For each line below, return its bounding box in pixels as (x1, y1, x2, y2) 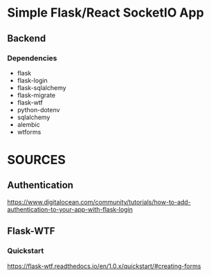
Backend (7, 33, 46, 44)
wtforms (17, 127, 42, 136)
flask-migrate (17, 91, 56, 99)
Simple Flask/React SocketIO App (7, 5, 204, 21)
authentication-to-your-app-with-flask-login (7, 205, 134, 213)
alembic (17, 120, 40, 129)
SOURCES (7, 152, 66, 168)
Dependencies (7, 53, 57, 63)
